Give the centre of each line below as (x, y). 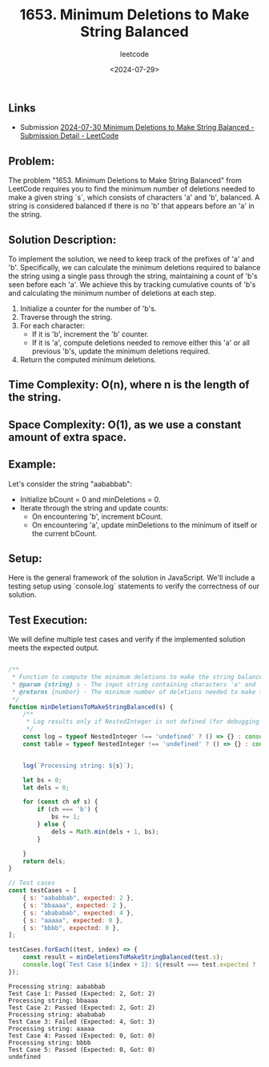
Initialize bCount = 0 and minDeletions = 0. (90, 499)
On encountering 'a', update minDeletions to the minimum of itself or (145, 525)
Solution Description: (62, 239)
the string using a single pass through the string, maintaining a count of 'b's (133, 276)
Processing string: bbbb (50, 1043)
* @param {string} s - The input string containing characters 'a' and (134, 684)
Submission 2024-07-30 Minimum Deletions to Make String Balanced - (137, 127)
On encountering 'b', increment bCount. (97, 516)
